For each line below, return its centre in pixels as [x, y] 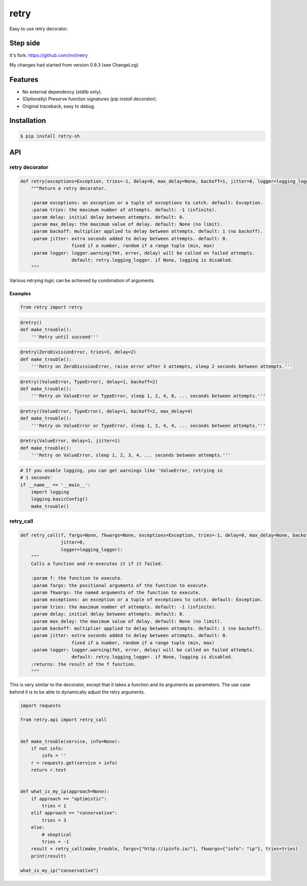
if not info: [47, 748]
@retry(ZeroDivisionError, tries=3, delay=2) [78, 352]
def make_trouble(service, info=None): [70, 741]
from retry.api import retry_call [63, 720]
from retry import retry [51, 307]
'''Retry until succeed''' [65, 337]
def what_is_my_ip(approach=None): [65, 791]
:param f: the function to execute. [77, 578]
